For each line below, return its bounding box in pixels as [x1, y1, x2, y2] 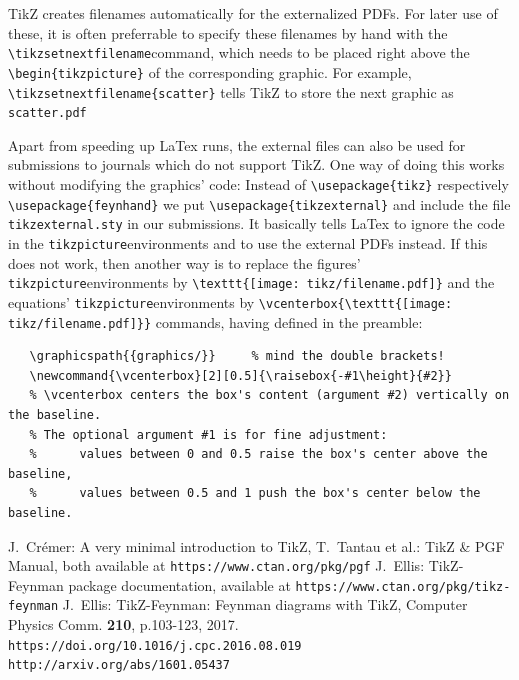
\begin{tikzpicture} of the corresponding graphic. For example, [8, 61, 412, 82]
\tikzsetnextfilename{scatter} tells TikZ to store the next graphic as [8, 81, 454, 102]
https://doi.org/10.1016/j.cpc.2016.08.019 [8, 638, 302, 653]
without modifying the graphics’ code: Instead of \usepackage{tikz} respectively [8, 174, 509, 194]
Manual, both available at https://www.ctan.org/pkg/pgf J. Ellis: [8, 555, 425, 576]
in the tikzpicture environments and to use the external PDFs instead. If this [8, 232, 488, 253]
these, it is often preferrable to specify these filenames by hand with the [8, 22, 448, 43]
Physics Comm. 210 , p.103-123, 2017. [8, 614, 239, 635]
